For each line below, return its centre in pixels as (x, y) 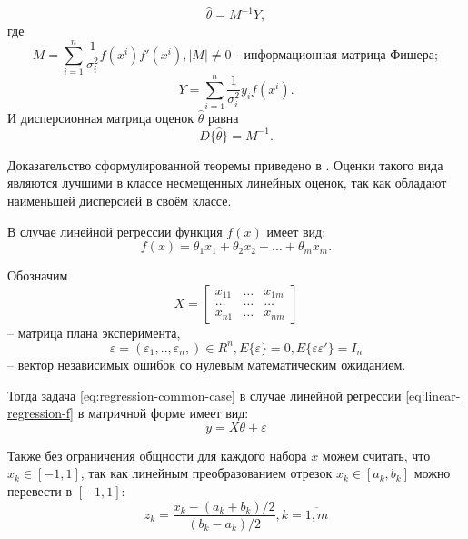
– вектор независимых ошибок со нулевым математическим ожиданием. (207, 364)
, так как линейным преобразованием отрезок (206, 473)
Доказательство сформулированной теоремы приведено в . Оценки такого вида (225, 164)
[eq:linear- (433, 395)
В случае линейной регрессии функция (115, 231)
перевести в (40, 490)
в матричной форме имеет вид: (163, 413)
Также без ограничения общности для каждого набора (157, 455)
